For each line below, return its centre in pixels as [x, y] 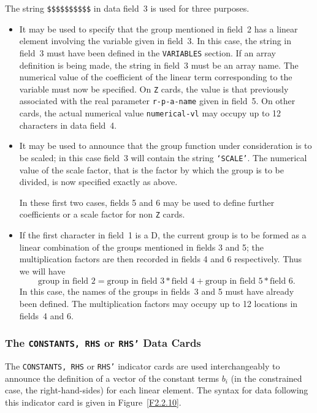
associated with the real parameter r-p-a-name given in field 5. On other [157, 101]
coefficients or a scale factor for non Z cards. [102, 214]
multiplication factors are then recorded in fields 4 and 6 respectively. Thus [160, 259]
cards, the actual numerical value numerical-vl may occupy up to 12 [150, 113]
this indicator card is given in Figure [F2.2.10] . [93, 402]
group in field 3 [136, 282]
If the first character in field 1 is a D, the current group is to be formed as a [163, 234]
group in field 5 [234, 282]
